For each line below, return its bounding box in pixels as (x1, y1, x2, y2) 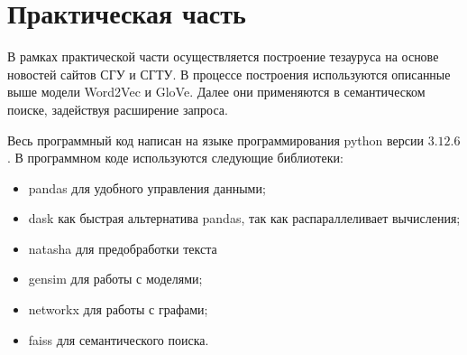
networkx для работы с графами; (28, 300, 208, 319)
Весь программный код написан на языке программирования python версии (7, 130, 424, 149)
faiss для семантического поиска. (28, 330, 209, 349)
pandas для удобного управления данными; (28, 178, 266, 197)
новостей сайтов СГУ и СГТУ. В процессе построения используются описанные (7, 64, 451, 83)
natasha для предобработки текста (28, 238, 217, 257)
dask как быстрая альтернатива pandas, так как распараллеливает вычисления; (28, 209, 461, 228)
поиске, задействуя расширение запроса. (7, 99, 228, 118)
